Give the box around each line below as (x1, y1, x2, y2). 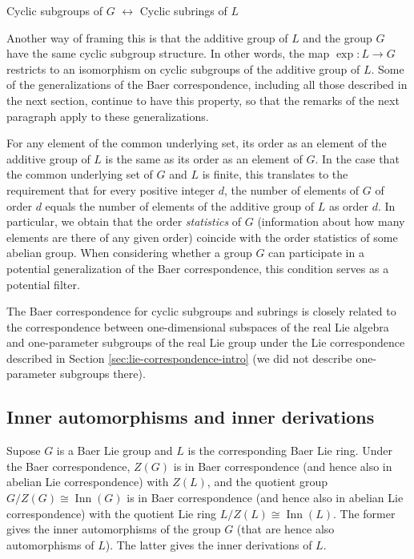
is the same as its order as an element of (105, 150, 303, 167)
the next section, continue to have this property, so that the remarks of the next (6, 91, 400, 108)
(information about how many (257, 213, 405, 230)
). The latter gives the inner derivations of (105, 536, 312, 553)
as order (328, 197, 369, 214)
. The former (332, 505, 396, 521)
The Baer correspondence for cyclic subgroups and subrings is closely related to (6, 303, 396, 320)
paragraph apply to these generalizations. (6, 107, 209, 124)
